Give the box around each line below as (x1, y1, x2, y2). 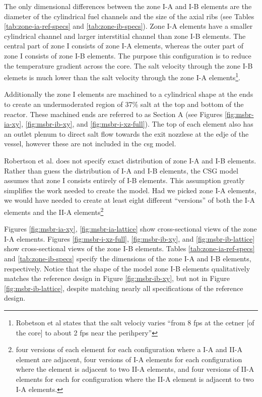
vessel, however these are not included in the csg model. (4, 138, 176, 149)
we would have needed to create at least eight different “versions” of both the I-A (4, 195, 255, 205)
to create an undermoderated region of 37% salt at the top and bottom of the (4, 99, 244, 109)
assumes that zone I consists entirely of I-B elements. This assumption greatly (4, 175, 245, 186)
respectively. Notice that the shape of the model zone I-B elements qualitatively (4, 263, 250, 273)
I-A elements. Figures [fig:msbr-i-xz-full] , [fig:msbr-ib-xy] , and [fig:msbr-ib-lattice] (4, 233, 255, 244)
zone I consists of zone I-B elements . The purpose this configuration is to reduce (4, 50, 251, 61)
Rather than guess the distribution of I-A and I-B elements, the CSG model (4, 165, 238, 176)
